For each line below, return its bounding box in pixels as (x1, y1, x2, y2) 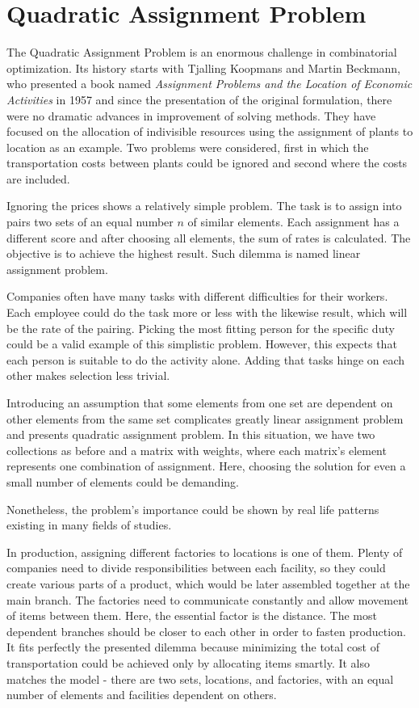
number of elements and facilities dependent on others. (6, 686, 277, 703)
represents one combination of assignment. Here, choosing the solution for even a (6, 457, 406, 474)
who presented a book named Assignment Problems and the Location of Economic (6, 75, 413, 92)
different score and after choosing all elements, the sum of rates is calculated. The (6, 229, 411, 246)
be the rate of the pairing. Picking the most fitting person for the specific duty (6, 319, 395, 336)
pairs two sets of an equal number (6, 213, 174, 230)
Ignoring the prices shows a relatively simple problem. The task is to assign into (6, 197, 402, 214)
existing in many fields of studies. (6, 516, 172, 533)
